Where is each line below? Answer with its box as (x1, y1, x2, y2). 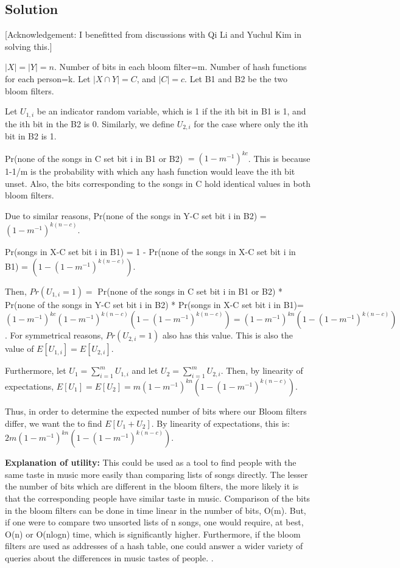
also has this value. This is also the (162, 329, 293, 342)
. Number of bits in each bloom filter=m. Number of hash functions (54, 60, 307, 73)
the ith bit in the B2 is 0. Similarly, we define (5, 117, 174, 130)
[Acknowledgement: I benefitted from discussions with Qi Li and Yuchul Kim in (5, 28, 302, 41)
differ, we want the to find (5, 416, 102, 429)
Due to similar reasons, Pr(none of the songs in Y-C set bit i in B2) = (5, 209, 267, 222)
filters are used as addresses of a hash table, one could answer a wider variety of (5, 539, 303, 552)
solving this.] (5, 40, 52, 52)
